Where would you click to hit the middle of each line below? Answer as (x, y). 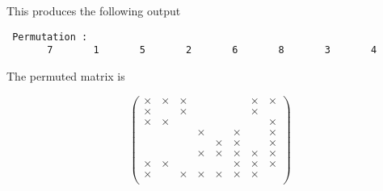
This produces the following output (94, 10)
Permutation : (50, 37)
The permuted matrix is (66, 75)
